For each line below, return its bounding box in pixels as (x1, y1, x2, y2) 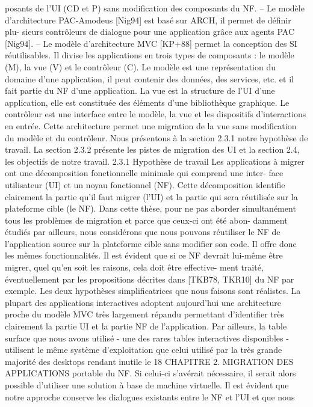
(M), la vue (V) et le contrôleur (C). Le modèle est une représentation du (5, 60, 276, 73)
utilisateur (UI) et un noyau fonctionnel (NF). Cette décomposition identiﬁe (5, 178, 285, 191)
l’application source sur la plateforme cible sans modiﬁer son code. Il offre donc (5, 237, 297, 249)
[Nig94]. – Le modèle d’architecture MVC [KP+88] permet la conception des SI (5, 37, 297, 49)
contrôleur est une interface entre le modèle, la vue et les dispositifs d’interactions (5, 108, 306, 120)
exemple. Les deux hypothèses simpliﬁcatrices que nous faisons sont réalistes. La (5, 284, 301, 297)
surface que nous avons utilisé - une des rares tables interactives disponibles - (5, 331, 289, 344)
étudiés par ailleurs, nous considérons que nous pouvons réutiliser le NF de (5, 225, 280, 238)
